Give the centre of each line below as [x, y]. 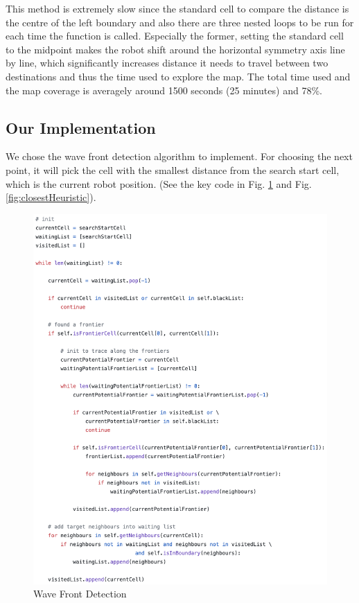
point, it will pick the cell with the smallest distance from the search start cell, [173, 169]
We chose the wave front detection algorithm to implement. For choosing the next [179, 156]
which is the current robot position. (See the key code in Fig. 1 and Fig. [159, 183]
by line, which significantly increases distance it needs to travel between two [167, 63]
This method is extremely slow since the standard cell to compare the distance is [177, 8]
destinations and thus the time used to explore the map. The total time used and [178, 76]
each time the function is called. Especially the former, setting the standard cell [175, 36]
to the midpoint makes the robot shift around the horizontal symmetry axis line [175, 49]
